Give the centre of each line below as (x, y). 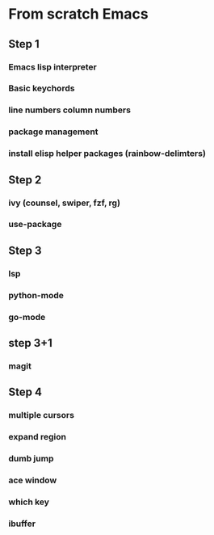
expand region (38, 437)
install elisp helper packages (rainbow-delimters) (107, 154)
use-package (35, 225)
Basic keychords (42, 88)
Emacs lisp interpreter (52, 67)
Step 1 (24, 44)
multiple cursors (42, 415)
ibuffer (22, 524)
